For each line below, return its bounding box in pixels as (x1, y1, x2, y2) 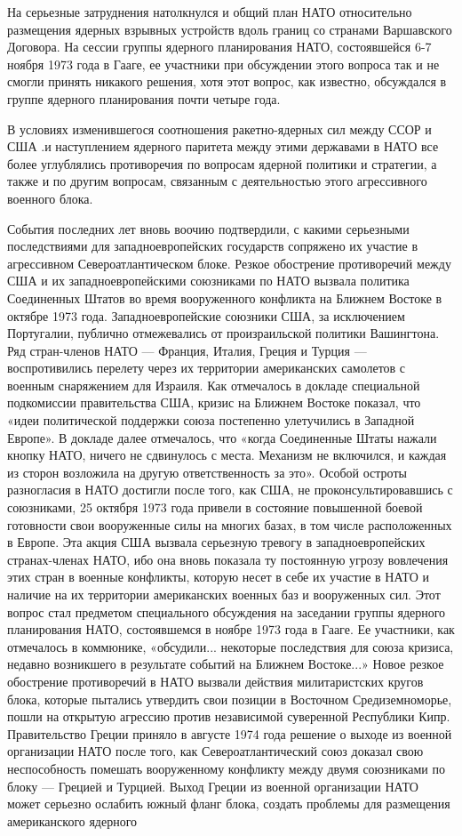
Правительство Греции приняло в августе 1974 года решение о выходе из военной (7, 724, 452, 743)
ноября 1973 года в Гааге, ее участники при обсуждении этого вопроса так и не (7, 54, 440, 73)
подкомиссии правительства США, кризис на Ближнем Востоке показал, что (7, 393, 421, 412)
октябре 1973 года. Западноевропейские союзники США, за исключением (7, 306, 405, 325)
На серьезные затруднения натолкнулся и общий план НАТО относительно (7, 3, 412, 20)
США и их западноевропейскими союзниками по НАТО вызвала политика (7, 271, 410, 290)
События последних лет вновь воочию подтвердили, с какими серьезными (7, 219, 410, 237)
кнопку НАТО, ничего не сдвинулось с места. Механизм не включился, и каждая (7, 446, 447, 464)
